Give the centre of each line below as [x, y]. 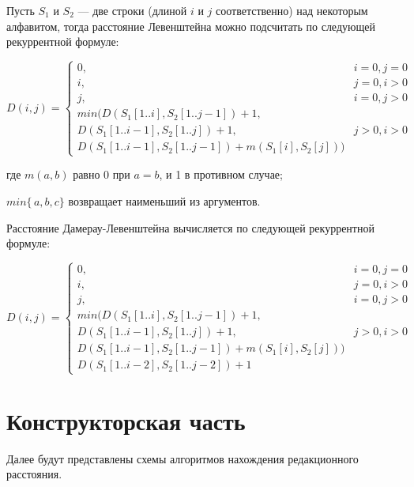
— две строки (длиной [132, 10]
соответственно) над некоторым [292, 10]
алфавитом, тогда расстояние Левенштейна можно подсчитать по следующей [191, 26]
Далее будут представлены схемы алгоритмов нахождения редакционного [183, 458]
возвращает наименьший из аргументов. [164, 201]
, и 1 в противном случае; [221, 174]
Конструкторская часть [126, 420]
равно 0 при [102, 174]
